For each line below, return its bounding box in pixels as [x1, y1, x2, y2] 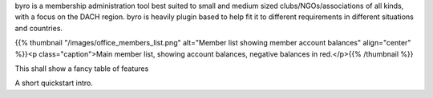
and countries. [14, 23, 63, 33]
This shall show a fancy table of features [14, 64, 149, 73]
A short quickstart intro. [14, 78, 94, 88]
